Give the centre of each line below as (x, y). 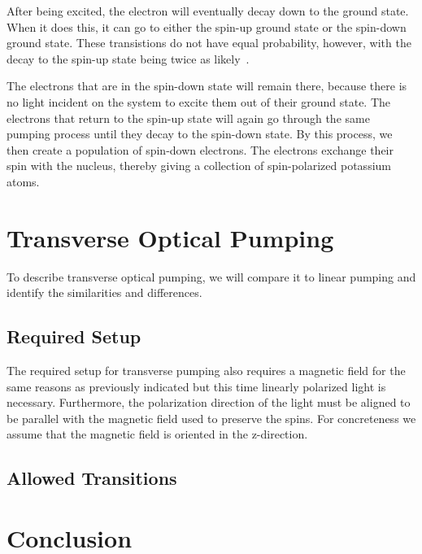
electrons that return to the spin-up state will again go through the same (188, 118)
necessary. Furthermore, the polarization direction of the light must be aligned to (209, 402)
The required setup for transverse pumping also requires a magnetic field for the (206, 371)
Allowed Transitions (92, 478)
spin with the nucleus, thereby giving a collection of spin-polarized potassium (199, 166)
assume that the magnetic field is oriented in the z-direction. (157, 434)
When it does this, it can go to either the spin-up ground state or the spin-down (207, 26)
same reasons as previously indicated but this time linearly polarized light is (196, 386)
